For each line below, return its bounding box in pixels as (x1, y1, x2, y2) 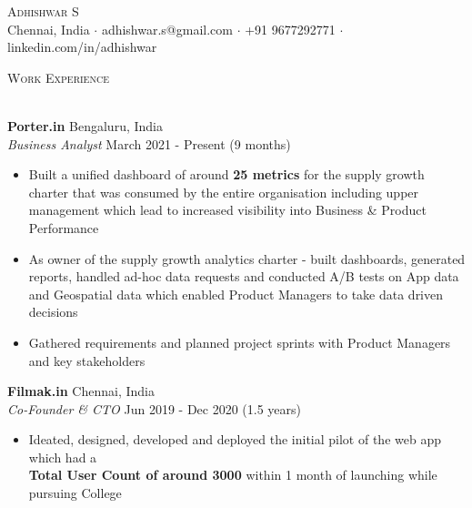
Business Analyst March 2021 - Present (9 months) (7, 134, 291, 153)
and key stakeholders (28, 351, 146, 370)
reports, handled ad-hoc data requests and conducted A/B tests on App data (28, 267, 459, 286)
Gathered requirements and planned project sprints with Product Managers (28, 332, 451, 351)
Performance (28, 218, 99, 237)
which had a (28, 447, 97, 466)
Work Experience (7, 67, 109, 86)
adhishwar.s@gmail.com (101, 19, 233, 38)
